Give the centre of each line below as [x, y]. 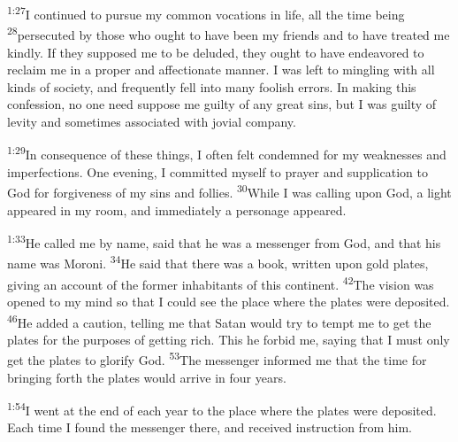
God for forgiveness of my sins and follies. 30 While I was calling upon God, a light [229, 191]
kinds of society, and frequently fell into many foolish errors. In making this [212, 86]
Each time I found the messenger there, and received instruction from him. [210, 427]
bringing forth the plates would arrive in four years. [147, 377]
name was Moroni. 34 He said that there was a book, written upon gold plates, [218, 262]
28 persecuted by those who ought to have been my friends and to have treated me [229, 33]
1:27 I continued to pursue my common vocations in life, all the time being [206, 13]
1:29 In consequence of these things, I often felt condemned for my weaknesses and [227, 153]
